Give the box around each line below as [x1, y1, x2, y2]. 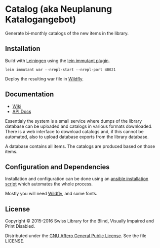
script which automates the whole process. [5, 181, 93, 187]
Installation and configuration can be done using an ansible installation [5, 176, 149, 182]
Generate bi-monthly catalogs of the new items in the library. [5, 30, 129, 36]
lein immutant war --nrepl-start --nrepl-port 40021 [5, 67, 116, 72]
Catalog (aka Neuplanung [5, 3, 112, 15]
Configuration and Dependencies [5, 163, 110, 171]
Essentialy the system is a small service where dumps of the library [5, 118, 142, 124]
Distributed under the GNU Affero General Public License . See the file [5, 233, 147, 239]
